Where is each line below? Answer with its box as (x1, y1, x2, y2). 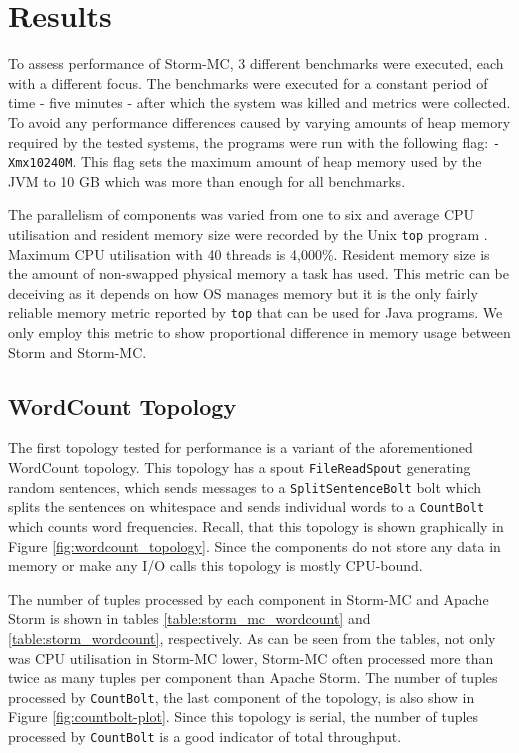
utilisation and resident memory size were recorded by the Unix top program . (8, 224, 488, 244)
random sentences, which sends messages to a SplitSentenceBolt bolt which (8, 476, 481, 497)
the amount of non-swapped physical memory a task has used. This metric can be (8, 263, 510, 284)
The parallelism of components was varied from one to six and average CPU (8, 204, 475, 225)
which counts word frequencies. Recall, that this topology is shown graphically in (8, 516, 504, 537)
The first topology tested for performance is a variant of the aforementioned (8, 437, 473, 458)
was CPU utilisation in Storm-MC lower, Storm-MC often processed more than (8, 647, 494, 668)
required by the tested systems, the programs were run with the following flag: (8, 131, 489, 152)
